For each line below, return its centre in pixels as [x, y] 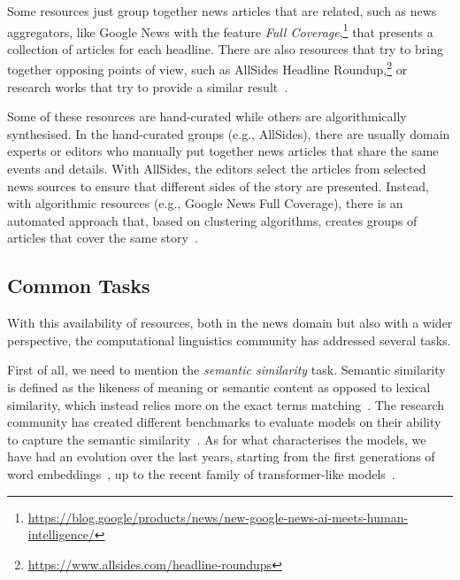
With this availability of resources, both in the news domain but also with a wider [230, 323]
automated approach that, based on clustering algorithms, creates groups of [212, 220]
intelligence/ [61, 534]
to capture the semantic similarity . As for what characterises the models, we [217, 439]
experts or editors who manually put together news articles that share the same [223, 151]
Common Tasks [79, 286]
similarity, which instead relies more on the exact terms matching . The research [226, 404]
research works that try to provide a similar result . [148, 86]
